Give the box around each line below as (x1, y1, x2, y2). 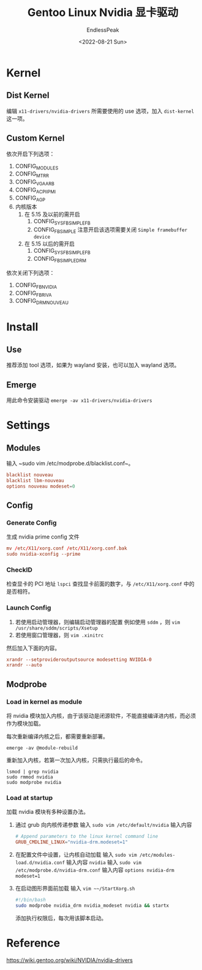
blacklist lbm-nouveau (6, 477, 64, 483)
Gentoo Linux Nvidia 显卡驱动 (27, 6, 179, 20)
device (33, 234, 51, 241)
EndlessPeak (86, 26, 119, 34)
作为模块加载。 (6, 720, 44, 727)
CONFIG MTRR (15, 170, 49, 179)
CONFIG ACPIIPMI (15, 186, 56, 195)
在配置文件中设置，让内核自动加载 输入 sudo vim (15, 851, 137, 859)
